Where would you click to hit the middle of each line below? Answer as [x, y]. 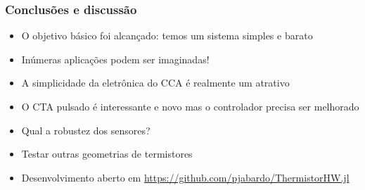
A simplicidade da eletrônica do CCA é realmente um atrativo [155, 83]
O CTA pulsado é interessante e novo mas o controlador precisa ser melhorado [190, 106]
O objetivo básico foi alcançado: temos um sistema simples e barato [167, 36]
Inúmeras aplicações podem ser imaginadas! [115, 59]
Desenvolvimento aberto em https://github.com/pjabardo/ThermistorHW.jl [185, 177]
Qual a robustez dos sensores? [86, 130]
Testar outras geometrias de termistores [107, 154]
